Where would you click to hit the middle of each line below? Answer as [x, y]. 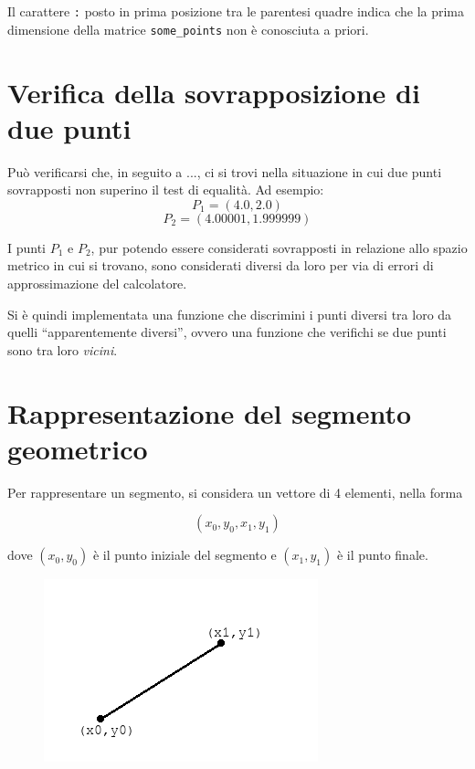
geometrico [78, 448]
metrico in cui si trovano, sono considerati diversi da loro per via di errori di [221, 265]
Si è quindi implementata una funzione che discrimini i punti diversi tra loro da [230, 314]
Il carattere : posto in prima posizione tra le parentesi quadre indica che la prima [236, 11]
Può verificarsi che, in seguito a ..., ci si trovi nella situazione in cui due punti [225, 171]
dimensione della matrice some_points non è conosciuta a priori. [188, 29]
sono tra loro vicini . [63, 349]
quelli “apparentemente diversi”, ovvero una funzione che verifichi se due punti [227, 332]
